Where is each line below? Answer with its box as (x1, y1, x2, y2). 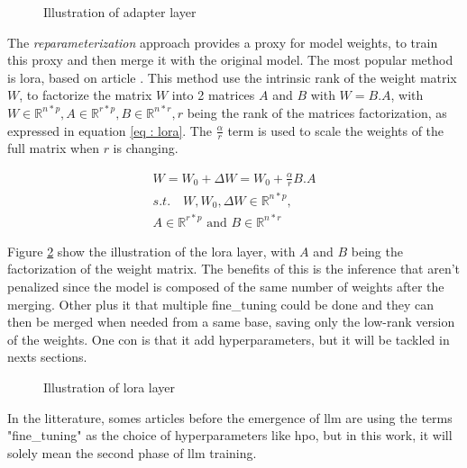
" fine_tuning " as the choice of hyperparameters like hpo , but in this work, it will (7, 426, 453, 445)
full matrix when (7, 139, 99, 157)
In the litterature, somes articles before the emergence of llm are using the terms (7, 408, 453, 427)
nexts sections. (7, 347, 87, 366)
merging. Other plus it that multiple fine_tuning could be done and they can (7, 294, 435, 313)
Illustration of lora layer (43, 378, 176, 397)
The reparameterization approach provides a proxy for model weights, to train (7, 32, 438, 51)
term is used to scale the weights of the (227, 121, 444, 139)
